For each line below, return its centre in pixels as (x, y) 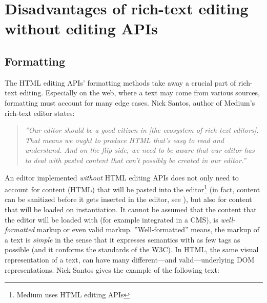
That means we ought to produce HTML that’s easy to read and (124, 140)
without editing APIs (81, 28)
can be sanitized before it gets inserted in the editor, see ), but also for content (128, 199)
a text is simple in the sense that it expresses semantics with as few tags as (122, 239)
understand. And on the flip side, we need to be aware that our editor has (140, 150)
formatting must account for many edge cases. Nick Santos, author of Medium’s (130, 102)
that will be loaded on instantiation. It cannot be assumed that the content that (131, 209)
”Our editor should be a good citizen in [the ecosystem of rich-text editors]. (142, 130)
